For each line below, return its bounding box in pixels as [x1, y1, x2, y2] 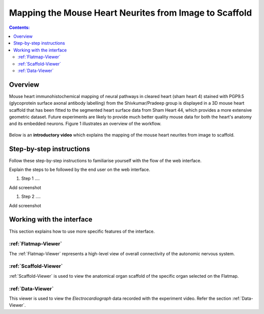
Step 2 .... [21, 193, 41, 199]
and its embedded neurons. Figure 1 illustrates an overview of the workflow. [9, 121, 161, 127]
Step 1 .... [21, 175, 40, 181]
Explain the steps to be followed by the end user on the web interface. [9, 167, 151, 172]
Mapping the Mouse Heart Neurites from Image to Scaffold [9, 7, 252, 18]
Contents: [9, 24, 30, 30]
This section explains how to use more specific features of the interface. [9, 228, 155, 234]
